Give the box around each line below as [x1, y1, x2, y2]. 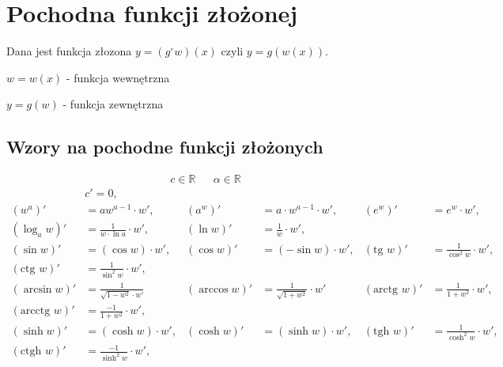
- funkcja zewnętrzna [62, 96, 164, 112]
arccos [199, 283, 229, 295]
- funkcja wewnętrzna [66, 69, 170, 85]
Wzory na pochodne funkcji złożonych [6, 134, 323, 159]
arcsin [23, 283, 52, 295]
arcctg [20, 305, 51, 317]
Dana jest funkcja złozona [6, 43, 132, 59]
